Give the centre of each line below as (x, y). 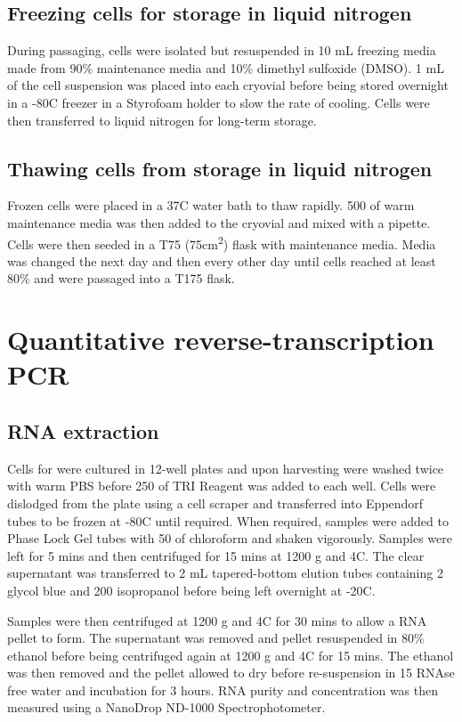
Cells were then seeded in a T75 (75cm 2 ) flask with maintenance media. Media (222, 242)
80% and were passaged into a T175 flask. (121, 278)
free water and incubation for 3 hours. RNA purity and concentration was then (223, 690)
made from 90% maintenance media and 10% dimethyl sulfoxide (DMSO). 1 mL (226, 67)
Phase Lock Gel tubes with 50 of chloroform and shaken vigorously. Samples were (230, 538)
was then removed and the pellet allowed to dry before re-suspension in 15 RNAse (231, 673)
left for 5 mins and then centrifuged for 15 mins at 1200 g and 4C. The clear (216, 555)
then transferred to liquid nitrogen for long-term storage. (162, 120)
